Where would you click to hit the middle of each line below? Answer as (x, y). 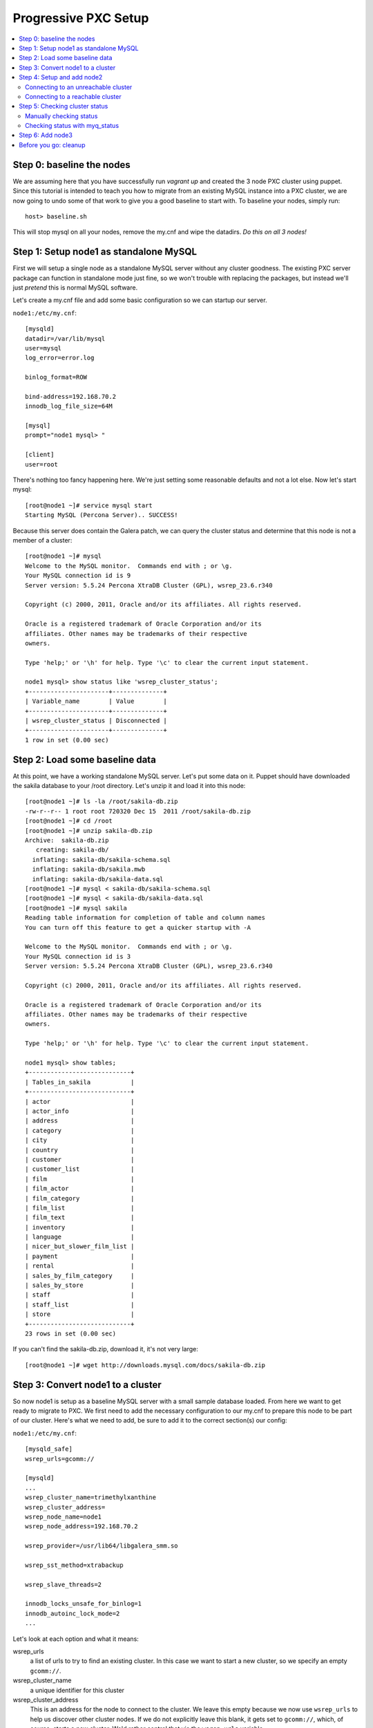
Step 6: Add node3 (46, 135)
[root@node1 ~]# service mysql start (89, 505)
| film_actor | (80, 1189)
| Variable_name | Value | (96, 701)
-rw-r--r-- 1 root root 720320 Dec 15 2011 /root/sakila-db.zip (138, 811)
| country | (80, 1150)
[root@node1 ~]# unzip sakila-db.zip (89, 830)
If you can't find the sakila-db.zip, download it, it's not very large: (105, 1349)
